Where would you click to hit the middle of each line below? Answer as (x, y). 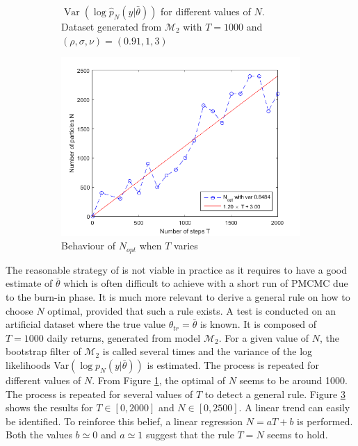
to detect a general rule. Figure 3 (275, 394)
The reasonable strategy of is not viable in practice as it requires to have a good (176, 269)
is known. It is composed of (258, 324)
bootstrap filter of (43, 351)
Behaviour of (89, 246)
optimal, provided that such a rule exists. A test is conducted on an (192, 310)
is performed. (325, 421)
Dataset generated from (112, 26)
